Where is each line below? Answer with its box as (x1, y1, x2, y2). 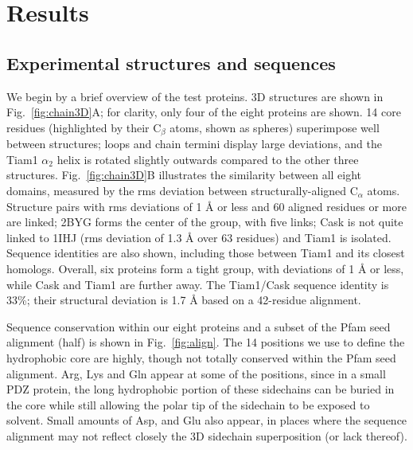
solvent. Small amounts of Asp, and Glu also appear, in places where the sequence (6, 412, 407, 428)
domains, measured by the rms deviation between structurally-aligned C (6, 182, 358, 198)
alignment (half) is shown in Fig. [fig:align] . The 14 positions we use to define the (6, 334, 405, 350)
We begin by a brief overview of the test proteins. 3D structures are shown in (6, 88, 384, 104)
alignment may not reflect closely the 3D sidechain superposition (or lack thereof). (6, 427, 407, 444)
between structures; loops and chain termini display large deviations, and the (6, 135, 382, 152)
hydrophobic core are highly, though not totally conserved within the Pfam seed (6, 349, 396, 366)
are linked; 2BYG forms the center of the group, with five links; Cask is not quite (6, 213, 403, 230)
